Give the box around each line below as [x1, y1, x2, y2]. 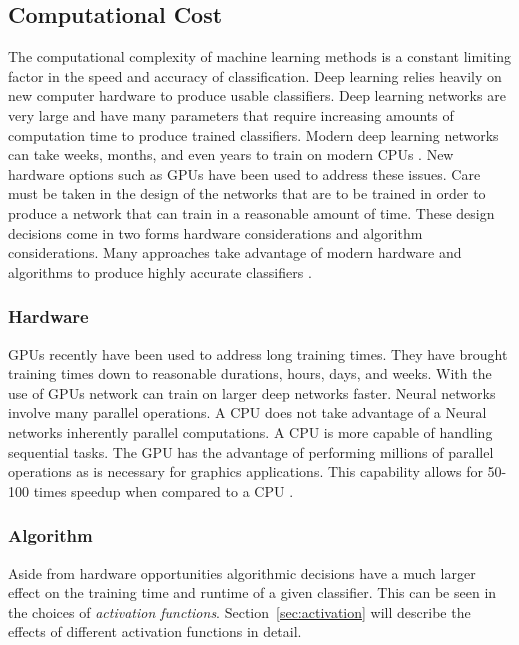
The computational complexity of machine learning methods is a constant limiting [8, 46, 512, 67]
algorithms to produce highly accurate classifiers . [8, 261, 312, 282]
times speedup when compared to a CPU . [33, 480, 294, 501]
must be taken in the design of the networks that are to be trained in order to [8, 183, 486, 204]
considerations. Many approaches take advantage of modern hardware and [8, 242, 462, 263]
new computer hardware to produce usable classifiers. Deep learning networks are [8, 85, 506, 106]
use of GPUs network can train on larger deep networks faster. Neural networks [8, 382, 496, 403]
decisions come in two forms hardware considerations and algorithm [8, 222, 423, 243]
